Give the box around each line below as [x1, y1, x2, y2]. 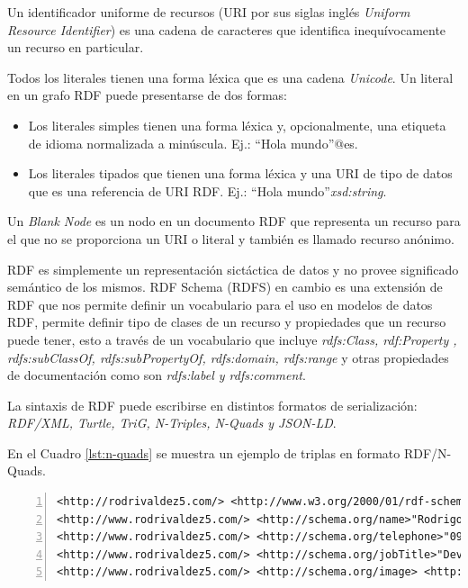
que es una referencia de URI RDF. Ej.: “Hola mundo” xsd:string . [28, 181, 387, 200]
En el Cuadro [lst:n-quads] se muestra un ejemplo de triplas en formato [7, 443, 400, 462]
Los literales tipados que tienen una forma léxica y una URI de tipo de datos [28, 164, 453, 183]
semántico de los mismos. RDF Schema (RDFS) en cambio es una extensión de [7, 277, 443, 296]
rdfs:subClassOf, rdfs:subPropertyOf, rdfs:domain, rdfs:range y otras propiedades [7, 348, 449, 366]
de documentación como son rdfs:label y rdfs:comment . [7, 366, 306, 384]
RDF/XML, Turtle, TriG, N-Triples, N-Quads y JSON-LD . [7, 413, 337, 432]
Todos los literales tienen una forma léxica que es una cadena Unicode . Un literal [7, 68, 454, 86]
